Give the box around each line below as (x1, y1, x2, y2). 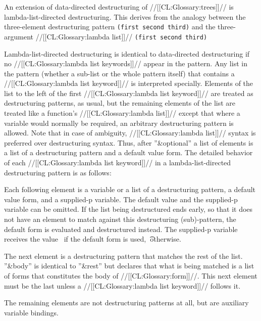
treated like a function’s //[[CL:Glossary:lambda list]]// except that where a (4, 108, 240, 118)
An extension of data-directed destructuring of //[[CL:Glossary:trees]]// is (4, 2, 234, 12)
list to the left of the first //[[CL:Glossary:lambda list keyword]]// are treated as (4, 87, 253, 98)
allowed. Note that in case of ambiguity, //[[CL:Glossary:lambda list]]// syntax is (4, 127, 256, 138)
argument (4, 31, 33, 41)
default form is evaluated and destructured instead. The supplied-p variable (4, 223, 238, 234)
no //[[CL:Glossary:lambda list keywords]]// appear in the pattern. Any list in (4, 58, 247, 69)
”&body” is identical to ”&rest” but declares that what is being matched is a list (4, 260, 254, 271)
